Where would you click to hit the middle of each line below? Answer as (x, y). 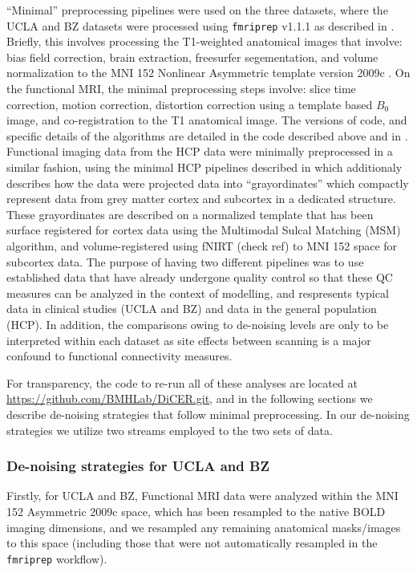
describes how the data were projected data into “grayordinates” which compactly (208, 183)
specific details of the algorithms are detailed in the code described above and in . (207, 135)
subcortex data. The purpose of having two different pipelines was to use (185, 261)
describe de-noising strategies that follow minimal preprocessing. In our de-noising (208, 414)
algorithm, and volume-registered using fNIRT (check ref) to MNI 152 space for (202, 245)
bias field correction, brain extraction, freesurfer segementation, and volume (192, 57)
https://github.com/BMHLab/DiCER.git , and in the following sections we (190, 398)
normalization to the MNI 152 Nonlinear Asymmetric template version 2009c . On (208, 73)
